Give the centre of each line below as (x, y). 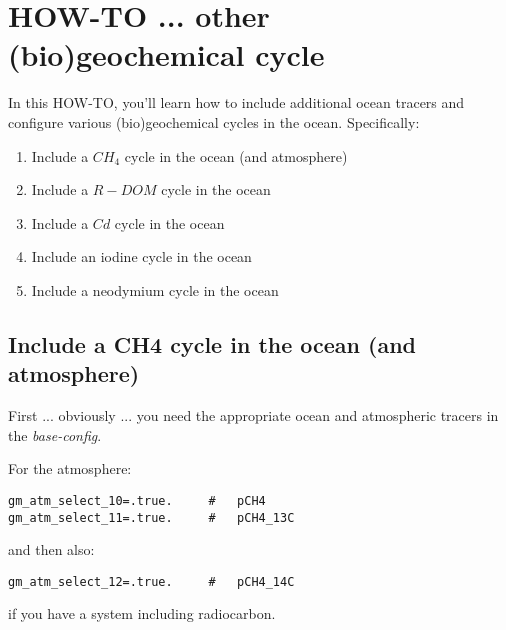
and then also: (51, 549)
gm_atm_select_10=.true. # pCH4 (137, 500)
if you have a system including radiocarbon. (142, 613)
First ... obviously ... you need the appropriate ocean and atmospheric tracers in (253, 415)
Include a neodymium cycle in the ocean (155, 289)
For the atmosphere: (70, 468)
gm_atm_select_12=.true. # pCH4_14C (151, 581)
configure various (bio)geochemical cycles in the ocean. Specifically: (214, 121)
